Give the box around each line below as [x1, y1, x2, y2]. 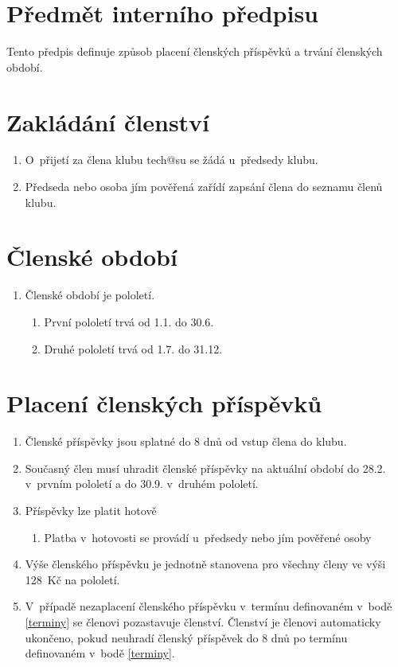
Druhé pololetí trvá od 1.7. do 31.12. [44, 340, 223, 357]
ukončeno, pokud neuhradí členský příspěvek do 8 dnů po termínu [25, 629, 348, 646]
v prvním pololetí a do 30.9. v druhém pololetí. [25, 475, 259, 492]
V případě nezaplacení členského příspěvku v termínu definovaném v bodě [25, 598, 392, 614]
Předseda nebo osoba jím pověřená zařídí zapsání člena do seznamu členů [25, 178, 383, 195]
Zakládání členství [6, 105, 210, 138]
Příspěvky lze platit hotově [25, 502, 157, 519]
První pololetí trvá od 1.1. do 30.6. [44, 313, 214, 330]
